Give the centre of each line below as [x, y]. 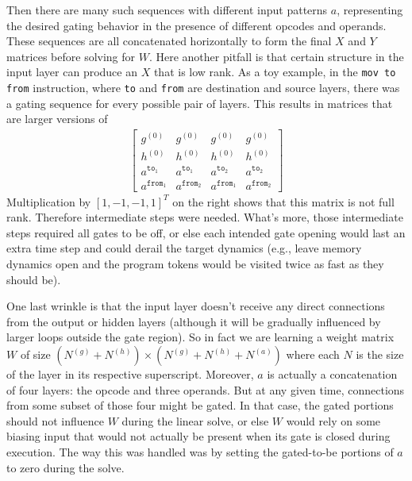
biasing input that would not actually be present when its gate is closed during [198, 436]
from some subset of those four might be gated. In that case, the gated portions [200, 405]
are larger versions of [57, 119]
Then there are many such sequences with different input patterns [167, 10]
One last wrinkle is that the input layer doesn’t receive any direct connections [196, 306]
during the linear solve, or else [195, 420]
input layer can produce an [72, 72]
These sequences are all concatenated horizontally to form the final [169, 41]
